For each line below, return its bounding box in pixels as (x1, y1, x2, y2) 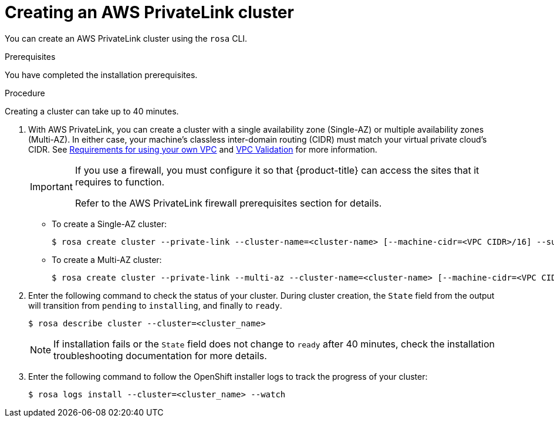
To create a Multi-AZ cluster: (52, 254, 162, 265)
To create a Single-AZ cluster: (52, 218, 167, 229)
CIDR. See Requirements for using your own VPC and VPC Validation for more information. (28, 144, 377, 154)
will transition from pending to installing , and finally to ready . (28, 300, 282, 310)
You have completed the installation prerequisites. (5, 69, 198, 80)
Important (30, 180, 73, 193)
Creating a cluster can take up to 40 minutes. (5, 106, 179, 116)
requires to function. (75, 175, 165, 188)
